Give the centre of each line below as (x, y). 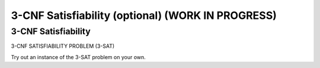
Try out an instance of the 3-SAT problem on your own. (79, 57)
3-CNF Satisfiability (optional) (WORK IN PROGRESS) (144, 15)
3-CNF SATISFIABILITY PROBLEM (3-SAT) (63, 46)
